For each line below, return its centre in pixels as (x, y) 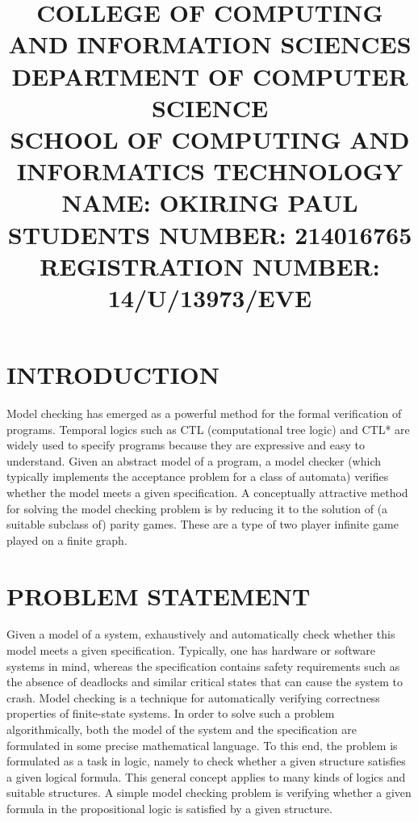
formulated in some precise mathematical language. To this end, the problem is (202, 745)
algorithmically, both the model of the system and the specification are (182, 729)
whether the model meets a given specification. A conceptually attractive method (207, 492)
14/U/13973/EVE (210, 297)
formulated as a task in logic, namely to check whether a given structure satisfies (206, 761)
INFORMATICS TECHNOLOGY (210, 171)
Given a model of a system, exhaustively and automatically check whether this (201, 634)
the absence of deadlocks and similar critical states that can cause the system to (205, 682)
